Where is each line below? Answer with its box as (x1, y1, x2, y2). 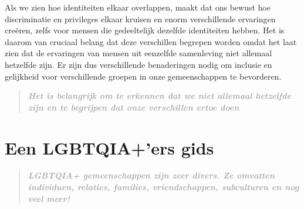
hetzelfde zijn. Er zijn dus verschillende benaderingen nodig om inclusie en (5, 58, 272, 70)
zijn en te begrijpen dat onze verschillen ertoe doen (28, 101, 239, 113)
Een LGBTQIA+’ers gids (5, 135, 214, 159)
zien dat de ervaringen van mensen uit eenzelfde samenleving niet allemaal (5, 47, 272, 59)
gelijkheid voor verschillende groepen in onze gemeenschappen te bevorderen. (5, 70, 282, 82)
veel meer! (28, 192, 70, 204)
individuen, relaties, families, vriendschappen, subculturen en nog (28, 181, 299, 193)
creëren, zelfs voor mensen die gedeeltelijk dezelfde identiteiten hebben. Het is (5, 24, 285, 36)
